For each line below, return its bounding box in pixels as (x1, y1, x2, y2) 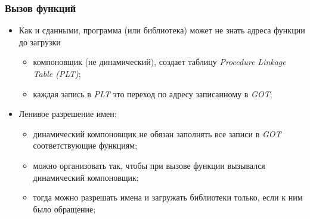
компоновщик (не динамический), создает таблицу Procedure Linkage (33, 55, 286, 68)
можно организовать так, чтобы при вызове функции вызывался (33, 159, 265, 171)
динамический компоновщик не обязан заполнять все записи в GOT (33, 127, 281, 140)
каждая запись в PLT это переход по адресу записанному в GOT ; (33, 87, 272, 100)
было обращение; (33, 202, 96, 215)
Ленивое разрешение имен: (18, 107, 117, 120)
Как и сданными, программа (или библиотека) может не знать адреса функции (18, 24, 305, 36)
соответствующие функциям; (33, 139, 138, 152)
